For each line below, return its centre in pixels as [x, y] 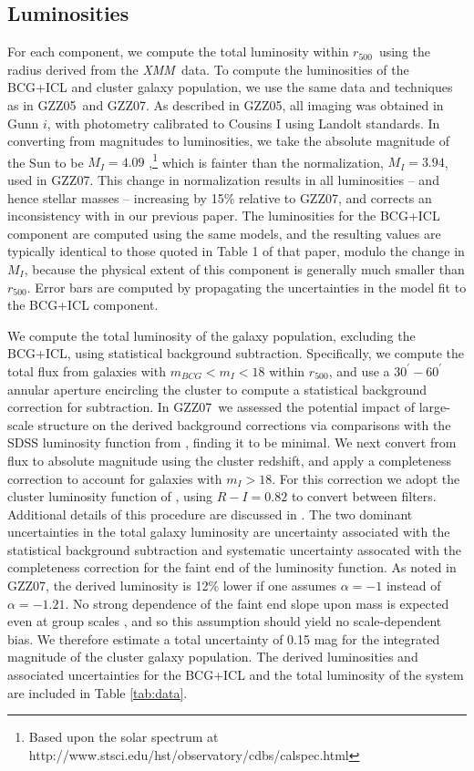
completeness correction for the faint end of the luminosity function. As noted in [232, 567]
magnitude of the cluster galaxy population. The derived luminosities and [213, 657]
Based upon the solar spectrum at [124, 737]
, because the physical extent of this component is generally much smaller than [244, 268]
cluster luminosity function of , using [110, 496]
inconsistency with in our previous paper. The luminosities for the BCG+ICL [224, 216]
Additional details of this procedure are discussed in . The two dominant [210, 514]
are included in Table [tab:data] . [98, 692]
